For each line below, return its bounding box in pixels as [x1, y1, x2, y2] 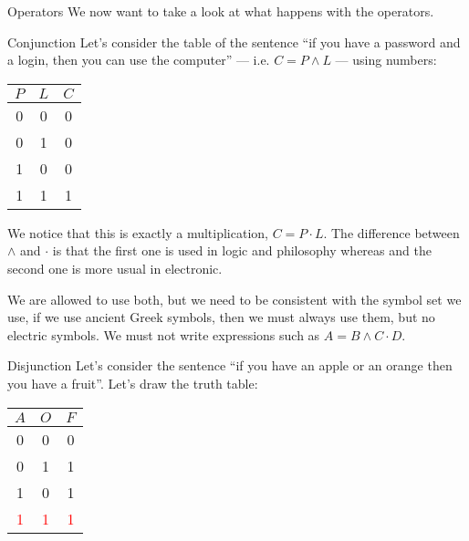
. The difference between [323, 223, 460, 242]
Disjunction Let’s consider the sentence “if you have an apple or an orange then [7, 356, 453, 375]
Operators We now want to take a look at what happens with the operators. [7, 2, 434, 20]
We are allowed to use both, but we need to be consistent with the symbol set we [7, 289, 462, 308]
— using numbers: [335, 50, 437, 69]
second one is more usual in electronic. [7, 258, 223, 277]
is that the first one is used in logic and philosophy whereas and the [52, 241, 432, 260]
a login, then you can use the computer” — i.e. [7, 50, 270, 69]
